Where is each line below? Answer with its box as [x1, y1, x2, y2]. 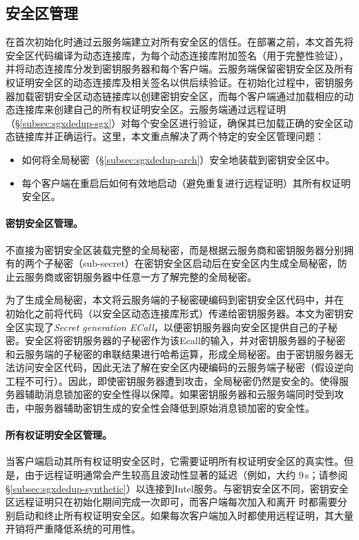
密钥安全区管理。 [6, 216, 83, 230]
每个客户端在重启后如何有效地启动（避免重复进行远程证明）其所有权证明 [21, 175, 351, 190]
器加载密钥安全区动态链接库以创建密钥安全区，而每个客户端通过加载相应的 [6, 88, 344, 103]
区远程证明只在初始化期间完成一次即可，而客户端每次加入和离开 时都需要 [6, 494, 338, 509]
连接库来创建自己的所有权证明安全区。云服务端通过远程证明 [14, 102, 286, 117]
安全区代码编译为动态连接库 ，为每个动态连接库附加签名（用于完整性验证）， [6, 48, 349, 62]
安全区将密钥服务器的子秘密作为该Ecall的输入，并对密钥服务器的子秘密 [24, 333, 346, 348]
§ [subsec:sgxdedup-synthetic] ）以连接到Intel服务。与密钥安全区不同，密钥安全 [6, 481, 349, 495]
